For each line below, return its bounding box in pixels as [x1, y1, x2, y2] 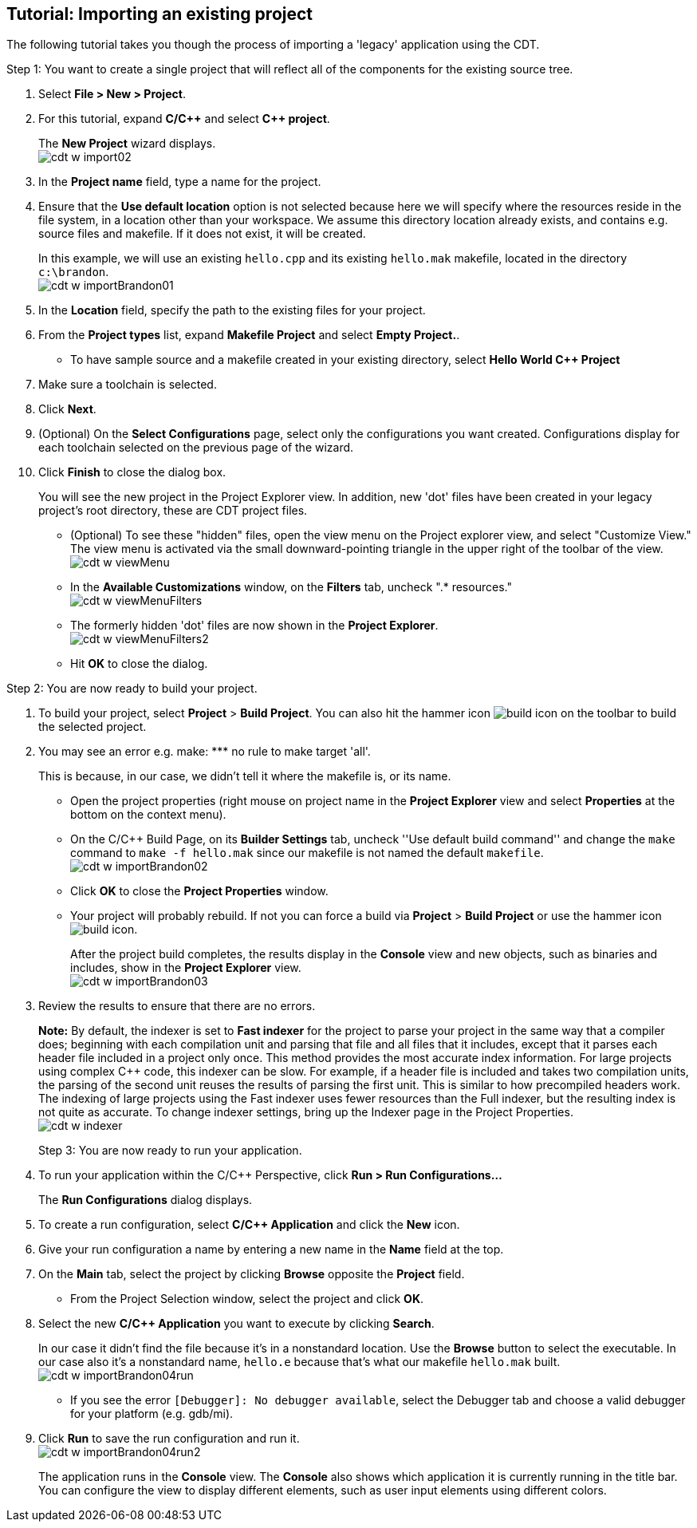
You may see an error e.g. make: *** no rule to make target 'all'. [38, 744, 371, 759]
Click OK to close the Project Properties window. [70, 884, 329, 898]
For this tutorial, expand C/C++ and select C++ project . [38, 112, 330, 126]
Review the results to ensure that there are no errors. [38, 999, 316, 1013]
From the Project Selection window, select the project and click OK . [70, 1292, 423, 1306]
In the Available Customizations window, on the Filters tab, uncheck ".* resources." [70, 580, 512, 594]
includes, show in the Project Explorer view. [70, 961, 301, 975]
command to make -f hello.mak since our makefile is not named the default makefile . [70, 846, 544, 860]
